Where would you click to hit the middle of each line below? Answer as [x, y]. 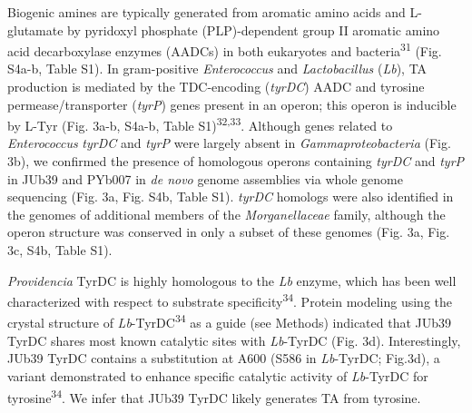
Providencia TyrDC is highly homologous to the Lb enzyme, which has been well [232, 280]
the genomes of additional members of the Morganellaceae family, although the [226, 214]
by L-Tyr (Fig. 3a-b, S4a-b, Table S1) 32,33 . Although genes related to [200, 124]
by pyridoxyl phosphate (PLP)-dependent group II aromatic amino [254, 29]
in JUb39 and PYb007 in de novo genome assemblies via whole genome [205, 178]
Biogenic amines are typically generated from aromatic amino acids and [206, 12]
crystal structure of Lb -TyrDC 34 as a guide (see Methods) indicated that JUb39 [230, 321]
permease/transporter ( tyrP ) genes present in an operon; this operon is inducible [232, 104]
